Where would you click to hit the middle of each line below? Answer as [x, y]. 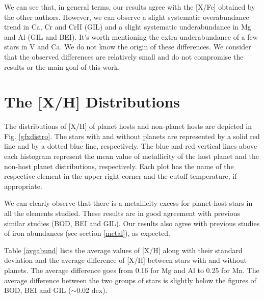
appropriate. [23, 186]
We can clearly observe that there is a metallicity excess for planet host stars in [128, 203]
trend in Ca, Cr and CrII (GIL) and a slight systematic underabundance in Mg [128, 27]
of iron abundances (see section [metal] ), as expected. [87, 233]
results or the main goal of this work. [62, 66]
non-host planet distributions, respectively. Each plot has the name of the [119, 166]
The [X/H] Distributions [92, 102]
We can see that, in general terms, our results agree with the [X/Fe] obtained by [130, 7]
